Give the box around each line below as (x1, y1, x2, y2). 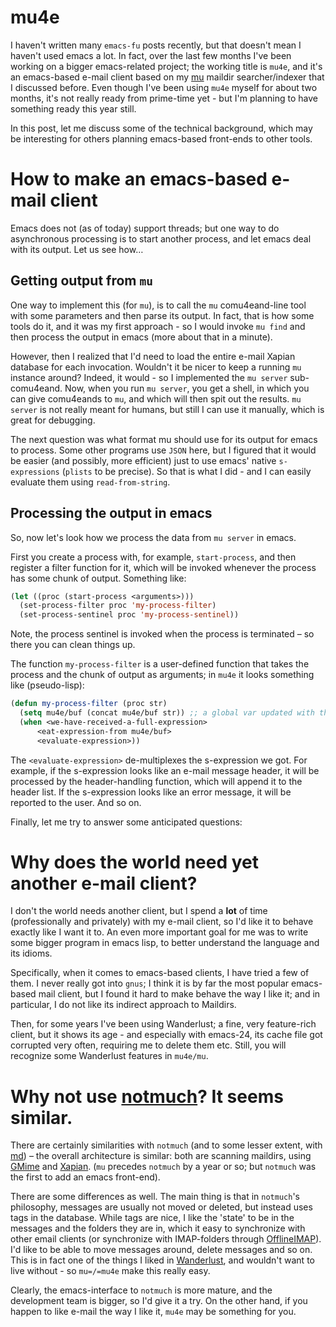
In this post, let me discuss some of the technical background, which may (10, 122, 313, 134)
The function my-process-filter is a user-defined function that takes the (10, 658, 310, 670)
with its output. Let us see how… (10, 243, 144, 255)
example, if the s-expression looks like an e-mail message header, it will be (10, 764, 320, 776)
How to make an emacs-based (10, 168, 268, 191)
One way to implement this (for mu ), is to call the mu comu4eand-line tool (10, 299, 307, 311)
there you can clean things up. (10, 639, 136, 651)
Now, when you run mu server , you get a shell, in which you (64, 382, 310, 394)
